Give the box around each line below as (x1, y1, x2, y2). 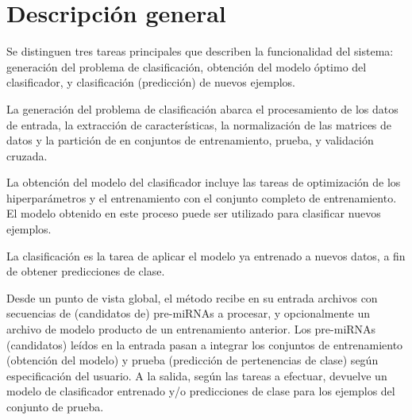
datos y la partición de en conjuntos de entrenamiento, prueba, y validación (6, 132, 374, 148)
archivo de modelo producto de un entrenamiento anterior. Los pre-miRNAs (6, 321, 376, 337)
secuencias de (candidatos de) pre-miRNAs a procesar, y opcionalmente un (6, 305, 370, 322)
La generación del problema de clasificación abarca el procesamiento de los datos (6, 100, 399, 117)
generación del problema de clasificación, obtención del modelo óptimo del (6, 58, 367, 75)
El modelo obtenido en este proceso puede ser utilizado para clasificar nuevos (6, 205, 381, 222)
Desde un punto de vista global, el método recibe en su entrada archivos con (6, 289, 378, 306)
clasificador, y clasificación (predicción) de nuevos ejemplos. (6, 74, 295, 91)
